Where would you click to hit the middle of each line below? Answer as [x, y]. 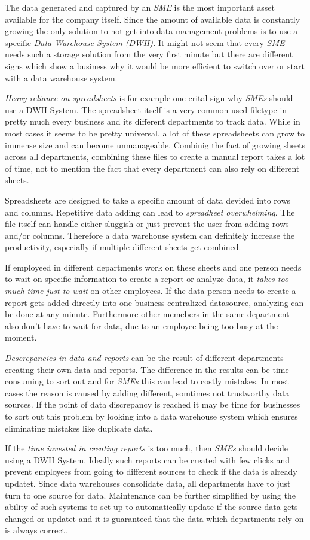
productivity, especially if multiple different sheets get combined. [123, 247]
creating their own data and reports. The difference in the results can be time [147, 369]
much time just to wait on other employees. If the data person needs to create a [151, 291]
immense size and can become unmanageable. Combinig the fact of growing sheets [155, 145]
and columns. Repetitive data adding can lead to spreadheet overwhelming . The [150, 212]
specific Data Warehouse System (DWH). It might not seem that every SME [145, 42]
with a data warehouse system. [61, 78]
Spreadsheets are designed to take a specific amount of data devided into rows [148, 200]
